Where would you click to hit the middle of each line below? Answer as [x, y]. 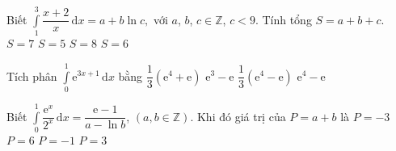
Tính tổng [287, 19]
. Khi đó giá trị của [238, 116]
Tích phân [32, 75]
